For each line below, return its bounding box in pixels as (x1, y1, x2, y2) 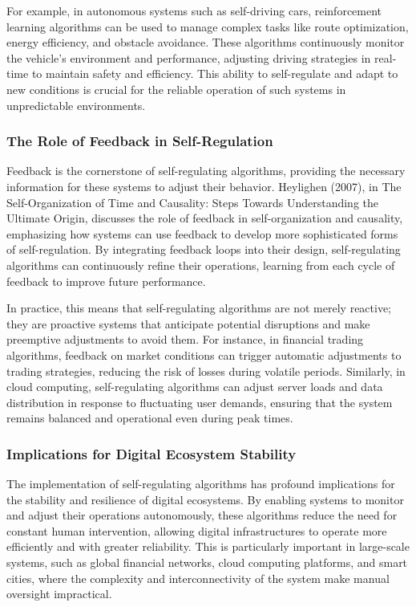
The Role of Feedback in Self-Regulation (6, 131, 273, 151)
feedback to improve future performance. (6, 272, 206, 289)
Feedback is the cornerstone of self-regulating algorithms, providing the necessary (6, 162, 406, 179)
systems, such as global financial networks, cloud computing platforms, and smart (6, 554, 408, 571)
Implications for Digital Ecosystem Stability (6, 443, 297, 463)
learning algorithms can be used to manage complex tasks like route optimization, (6, 18, 409, 35)
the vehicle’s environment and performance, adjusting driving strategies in (6, 49, 371, 66)
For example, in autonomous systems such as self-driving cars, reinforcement (6, 2, 382, 18)
